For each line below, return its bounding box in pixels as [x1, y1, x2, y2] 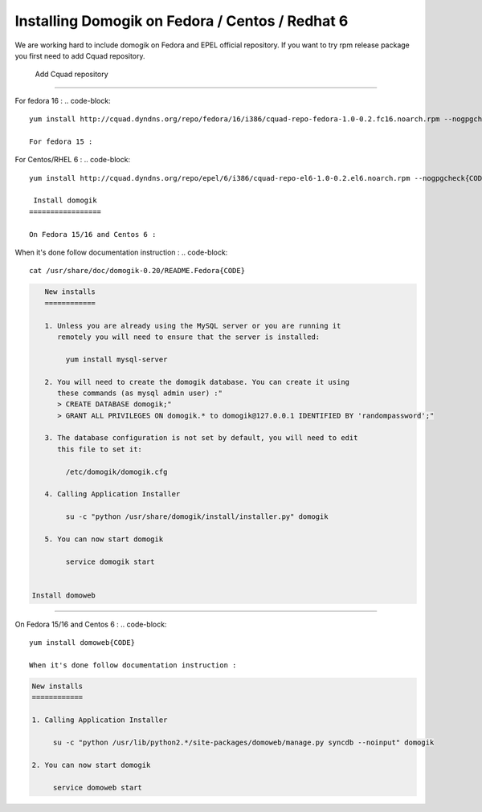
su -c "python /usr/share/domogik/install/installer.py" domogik [65, 512, 329, 521]
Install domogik [33, 196, 97, 205]
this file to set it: [57, 444, 142, 454]
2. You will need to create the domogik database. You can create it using [44, 377, 349, 386]
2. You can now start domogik [31, 760, 151, 769]
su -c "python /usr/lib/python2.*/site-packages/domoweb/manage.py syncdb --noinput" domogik [52, 738, 435, 747]
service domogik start [65, 557, 156, 566]
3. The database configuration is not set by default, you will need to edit [44, 434, 358, 443]
